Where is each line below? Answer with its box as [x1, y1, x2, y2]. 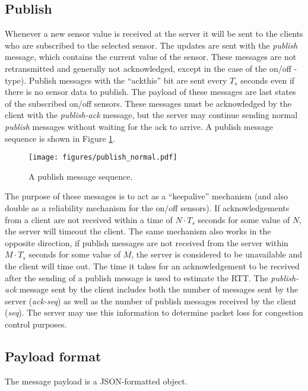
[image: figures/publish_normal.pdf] [28, 153, 177, 162]
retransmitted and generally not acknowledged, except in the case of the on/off [5, 62, 291, 74]
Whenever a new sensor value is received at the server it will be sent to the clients [5, 27, 303, 40]
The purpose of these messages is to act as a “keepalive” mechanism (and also [5, 190, 288, 202]
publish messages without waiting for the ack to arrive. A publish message [5, 120, 273, 132]
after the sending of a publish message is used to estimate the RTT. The [5, 271, 268, 284]
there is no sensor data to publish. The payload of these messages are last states [5, 85, 296, 98]
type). [5, 74, 27, 86]
